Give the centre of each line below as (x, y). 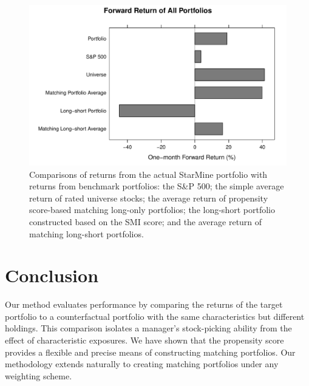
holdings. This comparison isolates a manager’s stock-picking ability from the (148, 328)
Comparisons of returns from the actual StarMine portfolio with (148, 174)
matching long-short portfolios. (87, 233)
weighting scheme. (39, 375)
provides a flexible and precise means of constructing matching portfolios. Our (150, 352)
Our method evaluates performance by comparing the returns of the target (144, 304)
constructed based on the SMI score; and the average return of (146, 221)
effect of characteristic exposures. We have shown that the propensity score (144, 340)
